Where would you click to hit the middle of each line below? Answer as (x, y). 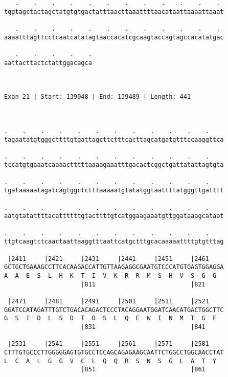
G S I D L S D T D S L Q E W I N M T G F (110, 318)
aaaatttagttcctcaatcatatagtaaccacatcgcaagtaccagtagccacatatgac (114, 37)
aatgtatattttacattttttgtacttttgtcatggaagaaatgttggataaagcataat (114, 216)
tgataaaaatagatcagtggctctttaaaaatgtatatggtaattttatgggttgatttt (114, 191)
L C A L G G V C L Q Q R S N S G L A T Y (110, 361)
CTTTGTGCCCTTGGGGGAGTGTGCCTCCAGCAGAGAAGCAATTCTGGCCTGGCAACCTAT (114, 352)
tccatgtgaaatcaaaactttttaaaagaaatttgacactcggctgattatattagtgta (114, 165)
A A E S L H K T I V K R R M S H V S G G (110, 276)
